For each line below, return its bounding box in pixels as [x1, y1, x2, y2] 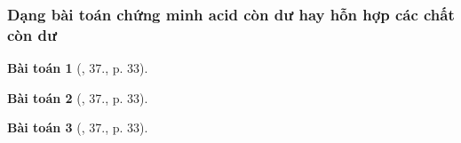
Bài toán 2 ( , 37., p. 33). [7, 88, 148, 107]
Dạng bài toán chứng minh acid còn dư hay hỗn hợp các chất [7, 3, 455, 25]
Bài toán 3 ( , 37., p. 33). [7, 118, 148, 137]
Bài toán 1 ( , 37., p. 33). [7, 59, 148, 77]
